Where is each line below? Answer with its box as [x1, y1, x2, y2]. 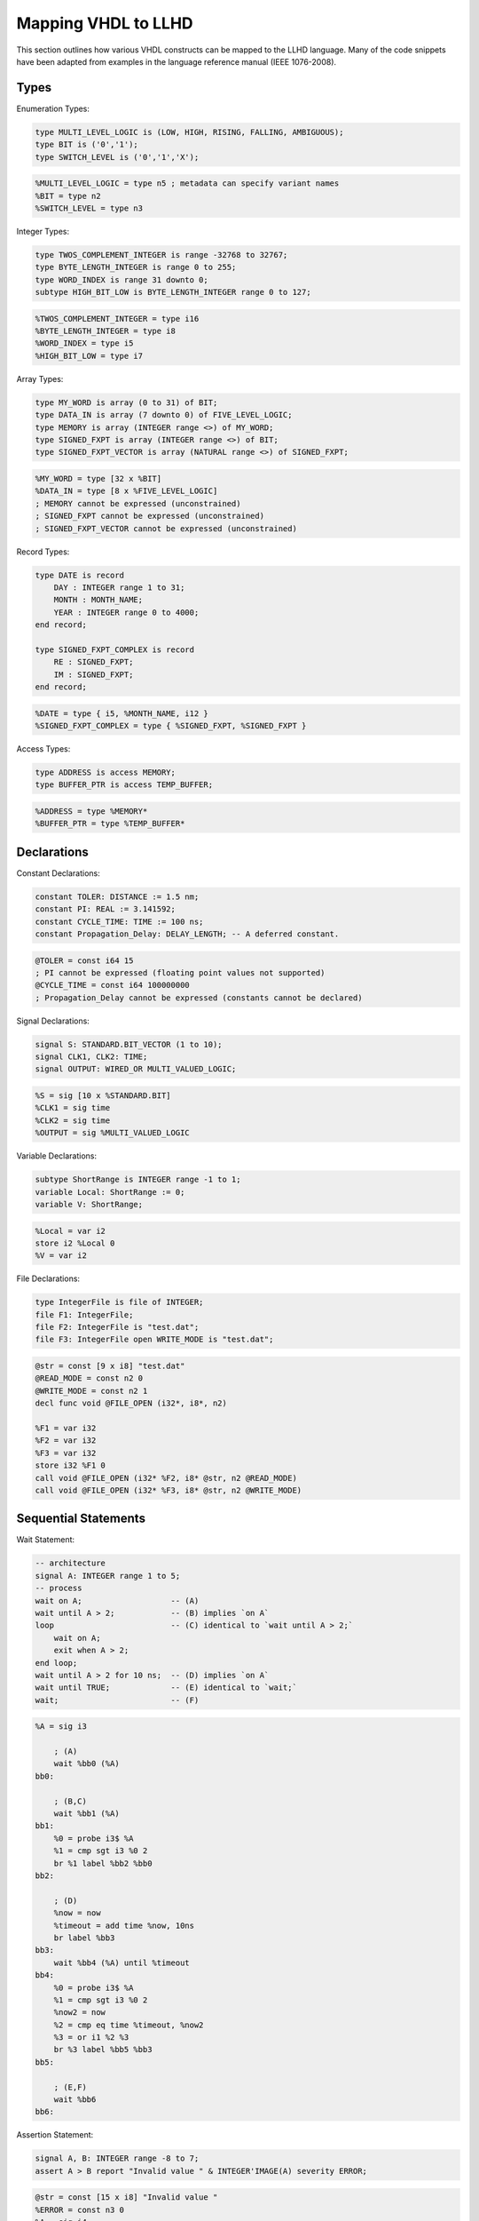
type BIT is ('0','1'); [35, 139, 139, 150]
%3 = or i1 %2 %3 [53, 2033, 130, 2042]
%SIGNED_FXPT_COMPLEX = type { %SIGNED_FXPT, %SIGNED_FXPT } [35, 720, 307, 730]
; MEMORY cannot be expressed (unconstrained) [35, 498, 241, 508]
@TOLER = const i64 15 [35, 955, 134, 966]
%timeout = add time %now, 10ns [53, 1920, 195, 1930]
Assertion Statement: [16, 2129, 94, 2140]
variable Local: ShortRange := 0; [35, 1187, 185, 1197]
